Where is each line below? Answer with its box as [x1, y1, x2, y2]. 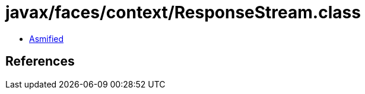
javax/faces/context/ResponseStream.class [5, 2, 361, 22]
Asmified [29, 33, 64, 44]
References [5, 54, 75, 69]
